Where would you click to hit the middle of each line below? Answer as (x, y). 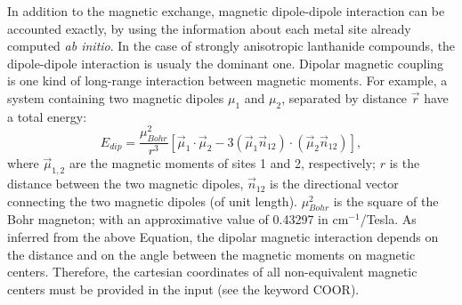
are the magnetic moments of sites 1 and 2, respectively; (223, 163)
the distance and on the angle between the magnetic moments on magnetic (211, 254)
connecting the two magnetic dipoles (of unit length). (152, 201)
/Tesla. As (388, 219)
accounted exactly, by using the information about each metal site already (209, 28)
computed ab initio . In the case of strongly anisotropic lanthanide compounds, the (231, 46)
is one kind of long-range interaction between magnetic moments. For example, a (227, 80)
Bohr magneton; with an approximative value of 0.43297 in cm (178, 219)
